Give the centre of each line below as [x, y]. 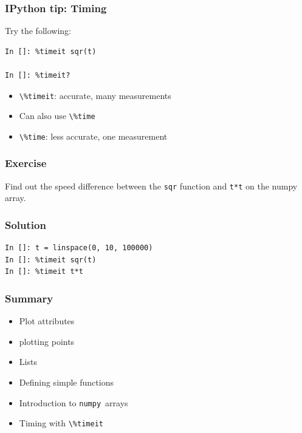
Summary [29, 298]
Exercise [26, 163]
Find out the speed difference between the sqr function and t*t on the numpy [151, 186]
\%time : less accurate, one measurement [93, 136]
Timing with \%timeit [61, 423]
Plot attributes [47, 321]
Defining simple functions [66, 382]
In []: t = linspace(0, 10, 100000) [79, 248]
